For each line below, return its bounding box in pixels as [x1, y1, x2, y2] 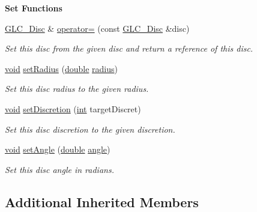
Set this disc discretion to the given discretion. [5, 123, 175, 135]
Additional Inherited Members [5, 192, 199, 211]
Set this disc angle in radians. [5, 163, 114, 175]
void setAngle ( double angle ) [5, 143, 110, 156]
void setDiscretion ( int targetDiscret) [5, 102, 141, 115]
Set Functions [5, 2, 62, 14]
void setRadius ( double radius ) [5, 62, 118, 74]
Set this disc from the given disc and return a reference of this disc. [5, 42, 253, 55]
